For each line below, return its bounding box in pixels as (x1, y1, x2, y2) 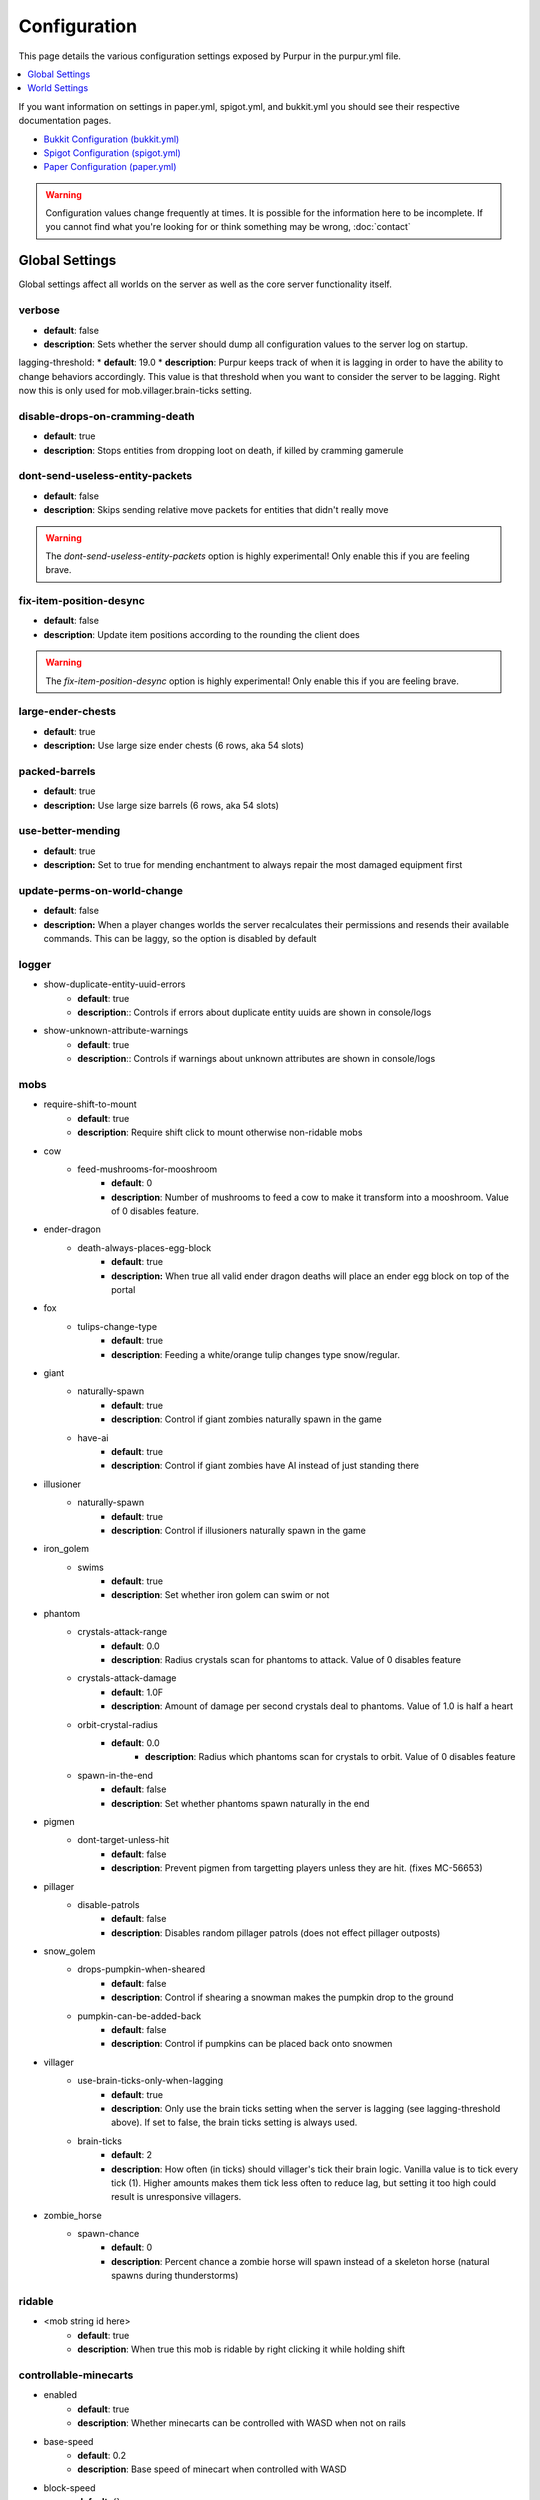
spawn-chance (77, 2228, 140, 2240)
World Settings (27, 82, 89, 94)
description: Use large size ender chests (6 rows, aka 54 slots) (43, 740, 305, 752)
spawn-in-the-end (77, 1769, 154, 1781)
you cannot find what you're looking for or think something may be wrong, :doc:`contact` (45, 221, 412, 233)
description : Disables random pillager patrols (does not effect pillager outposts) (111, 1926, 441, 1939)
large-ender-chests (18, 705, 117, 719)
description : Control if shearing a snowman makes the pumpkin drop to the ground (111, 1991, 454, 2004)
